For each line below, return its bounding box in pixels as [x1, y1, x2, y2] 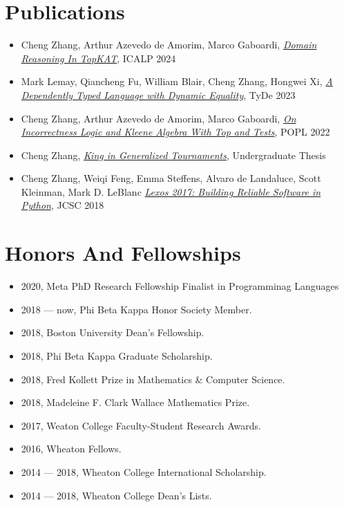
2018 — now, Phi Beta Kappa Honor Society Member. [21, 302, 252, 316]
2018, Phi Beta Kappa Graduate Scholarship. [21, 348, 213, 362]
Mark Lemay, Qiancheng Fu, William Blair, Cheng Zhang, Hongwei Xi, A [21, 74, 333, 89]
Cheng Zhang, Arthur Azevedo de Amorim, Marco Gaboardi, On [21, 111, 296, 125]
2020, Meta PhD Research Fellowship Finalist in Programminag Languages [21, 279, 339, 293]
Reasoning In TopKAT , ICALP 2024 [21, 50, 176, 65]
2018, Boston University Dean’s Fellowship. [21, 325, 204, 340]
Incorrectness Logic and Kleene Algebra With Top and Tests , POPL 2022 [21, 125, 330, 139]
